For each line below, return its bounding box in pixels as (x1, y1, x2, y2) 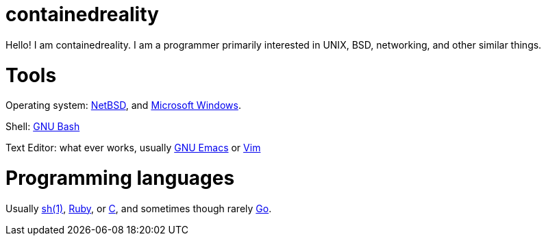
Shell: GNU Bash (5, 120, 80, 133)
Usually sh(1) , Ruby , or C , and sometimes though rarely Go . (5, 202, 272, 214)
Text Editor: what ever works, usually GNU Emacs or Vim (5, 142, 261, 154)
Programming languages (5, 166, 235, 190)
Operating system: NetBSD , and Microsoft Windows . (5, 99, 241, 112)
